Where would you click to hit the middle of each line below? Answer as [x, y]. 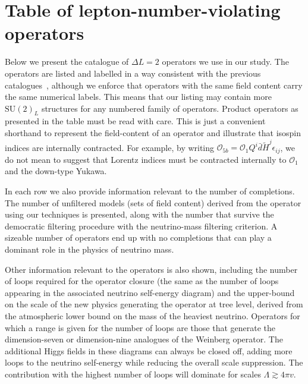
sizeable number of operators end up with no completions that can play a [138, 237]
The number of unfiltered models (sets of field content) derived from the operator [153, 202]
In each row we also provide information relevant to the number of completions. [150, 191]
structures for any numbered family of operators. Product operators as [170, 108]
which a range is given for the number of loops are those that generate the [140, 327]
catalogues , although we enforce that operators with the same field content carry [154, 85]
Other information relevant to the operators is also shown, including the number [151, 269]
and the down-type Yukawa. [56, 171]
